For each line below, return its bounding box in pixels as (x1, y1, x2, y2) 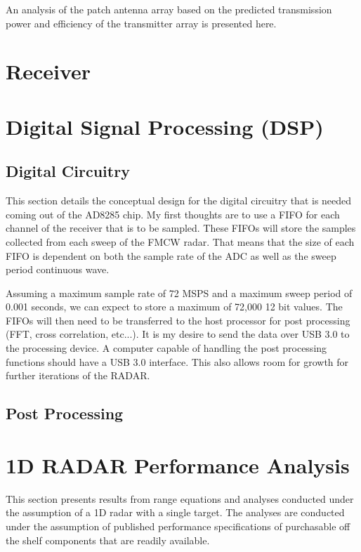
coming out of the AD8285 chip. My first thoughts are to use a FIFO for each (6, 206, 340, 221)
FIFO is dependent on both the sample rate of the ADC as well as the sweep (6, 248, 336, 263)
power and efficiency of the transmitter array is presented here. (6, 15, 277, 30)
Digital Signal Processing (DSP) (6, 112, 324, 140)
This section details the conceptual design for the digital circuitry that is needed (6, 193, 352, 208)
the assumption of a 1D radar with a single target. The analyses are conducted (6, 505, 345, 520)
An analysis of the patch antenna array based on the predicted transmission (6, 2, 332, 16)
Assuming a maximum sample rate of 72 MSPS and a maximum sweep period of (6, 285, 353, 300)
